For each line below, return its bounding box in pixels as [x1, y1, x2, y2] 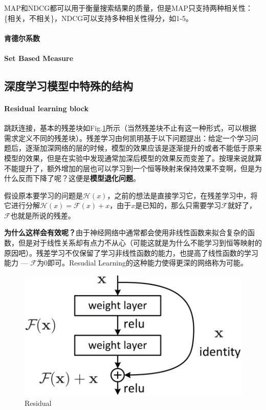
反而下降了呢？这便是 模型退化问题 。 [18, 173, 140, 183]
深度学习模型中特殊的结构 [4, 77, 133, 93]
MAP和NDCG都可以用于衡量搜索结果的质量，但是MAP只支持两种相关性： [4, 3, 253, 13]
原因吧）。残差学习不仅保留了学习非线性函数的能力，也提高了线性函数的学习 [4, 247, 258, 258]
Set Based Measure [4, 52, 74, 63]
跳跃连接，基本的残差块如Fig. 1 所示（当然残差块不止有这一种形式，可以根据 [4, 122, 256, 133]
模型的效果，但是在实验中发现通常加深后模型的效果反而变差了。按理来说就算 [4, 152, 262, 163]
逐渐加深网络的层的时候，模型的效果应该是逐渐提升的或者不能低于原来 [25, 142, 262, 153]
